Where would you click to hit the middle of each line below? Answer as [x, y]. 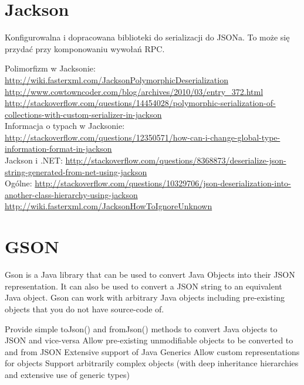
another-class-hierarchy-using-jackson [71, 194]
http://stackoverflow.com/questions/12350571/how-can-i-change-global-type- [143, 137]
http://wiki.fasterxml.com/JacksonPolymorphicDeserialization [116, 79]
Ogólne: [18, 183]
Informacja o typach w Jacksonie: [65, 126]
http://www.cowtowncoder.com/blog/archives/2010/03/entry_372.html [134, 91]
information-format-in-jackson [58, 149]
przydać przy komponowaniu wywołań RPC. [85, 48]
